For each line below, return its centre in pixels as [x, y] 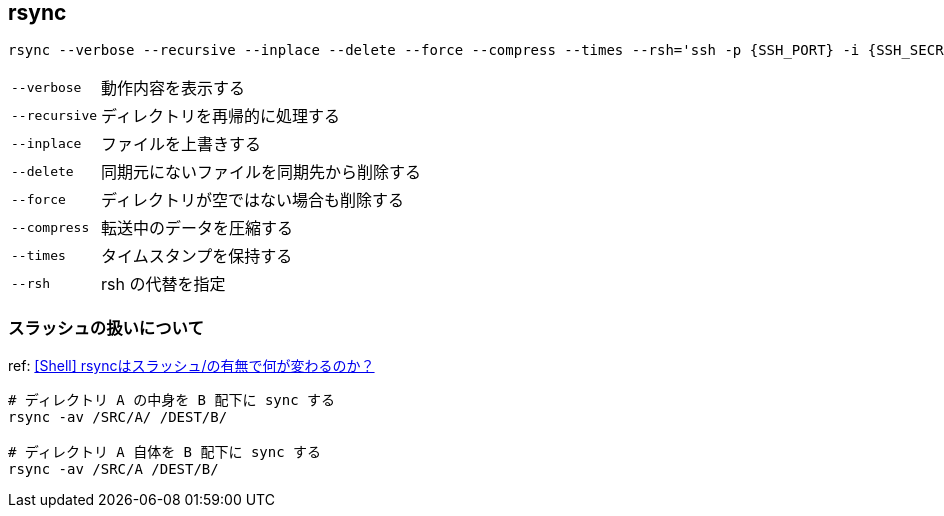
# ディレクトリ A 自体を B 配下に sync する [165, 452]
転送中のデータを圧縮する [197, 228]
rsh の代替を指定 [163, 284]
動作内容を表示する [173, 88]
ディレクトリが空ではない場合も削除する [252, 200]
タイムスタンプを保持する [197, 256]
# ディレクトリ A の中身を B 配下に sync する [172, 400]
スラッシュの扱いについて [106, 327]
